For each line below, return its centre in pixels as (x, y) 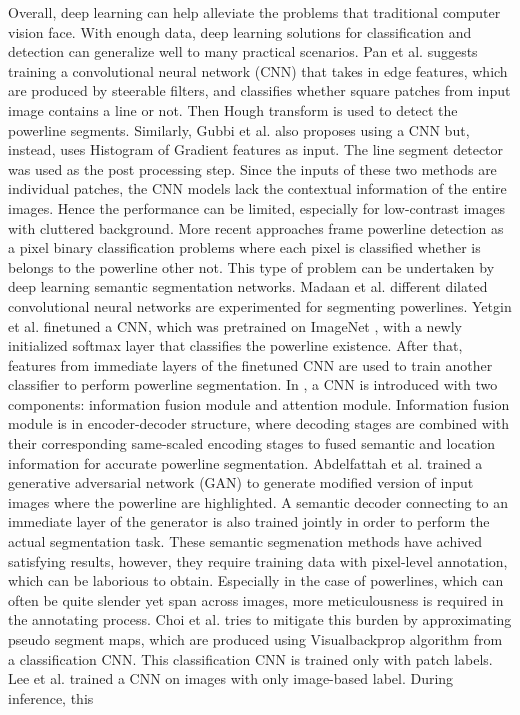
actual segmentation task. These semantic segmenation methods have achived (245, 541)
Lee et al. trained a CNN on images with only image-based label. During (231, 678)
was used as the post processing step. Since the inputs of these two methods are (252, 168)
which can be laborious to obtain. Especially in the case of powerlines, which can (256, 580)
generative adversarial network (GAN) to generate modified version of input (241, 482)
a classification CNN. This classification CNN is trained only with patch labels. (250, 658)
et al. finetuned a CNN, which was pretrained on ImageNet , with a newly (235, 325)
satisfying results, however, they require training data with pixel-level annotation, (258, 560)
